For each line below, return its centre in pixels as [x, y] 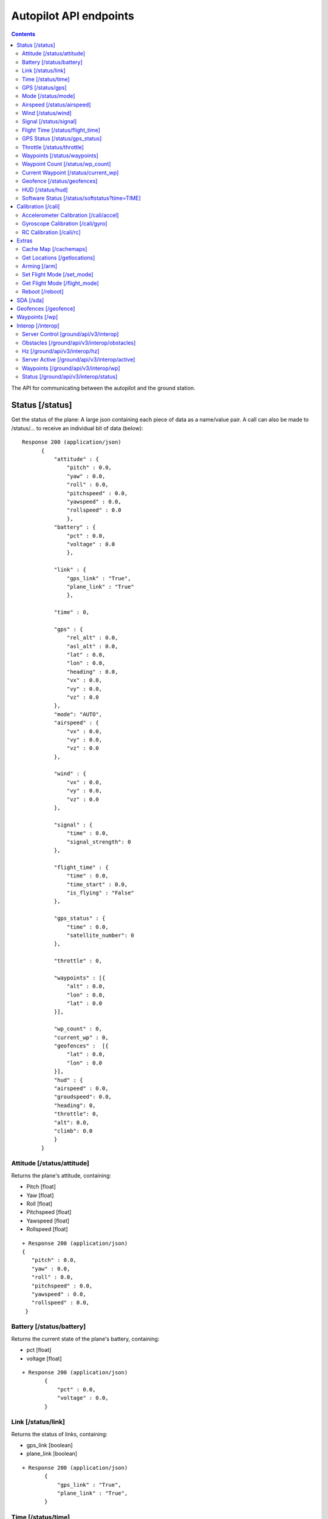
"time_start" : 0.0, [97, 884]
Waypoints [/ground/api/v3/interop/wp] [71, 368]
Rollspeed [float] [47, 1229]
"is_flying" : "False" [101, 893]
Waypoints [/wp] [37, 317]
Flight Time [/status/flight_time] [61, 130]
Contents [23, 34]
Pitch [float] [41, 1187]
